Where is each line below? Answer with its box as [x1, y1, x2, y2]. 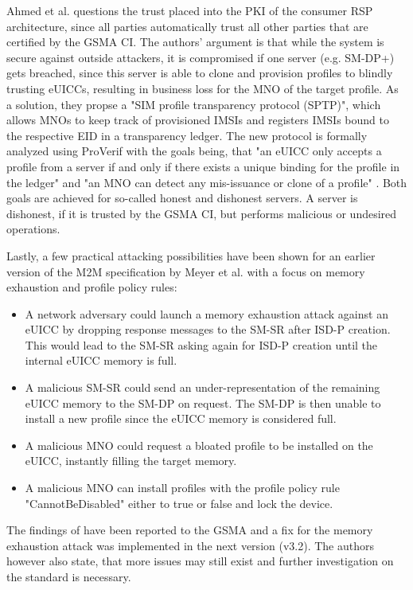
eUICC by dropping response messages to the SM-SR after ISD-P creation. [25, 321, 391, 338]
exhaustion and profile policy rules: [6, 279, 177, 295]
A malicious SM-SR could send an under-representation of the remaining [25, 379, 380, 396]
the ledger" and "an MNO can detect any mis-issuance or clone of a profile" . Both [6, 174, 407, 190]
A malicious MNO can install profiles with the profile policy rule [25, 479, 340, 496]
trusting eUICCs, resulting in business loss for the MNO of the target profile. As [6, 80, 399, 96]
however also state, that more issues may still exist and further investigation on [6, 553, 394, 569]
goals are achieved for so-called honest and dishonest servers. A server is [6, 190, 358, 206]
